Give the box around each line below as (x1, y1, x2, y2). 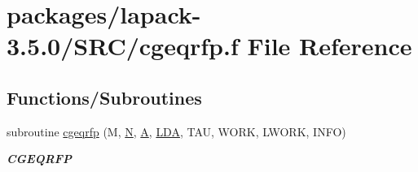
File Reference (247, 29, 412, 62)
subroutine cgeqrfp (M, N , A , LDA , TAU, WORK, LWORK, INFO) (7, 123, 346, 140)
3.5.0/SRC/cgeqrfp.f (7, 29, 239, 62)
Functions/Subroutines (7, 84, 202, 110)
